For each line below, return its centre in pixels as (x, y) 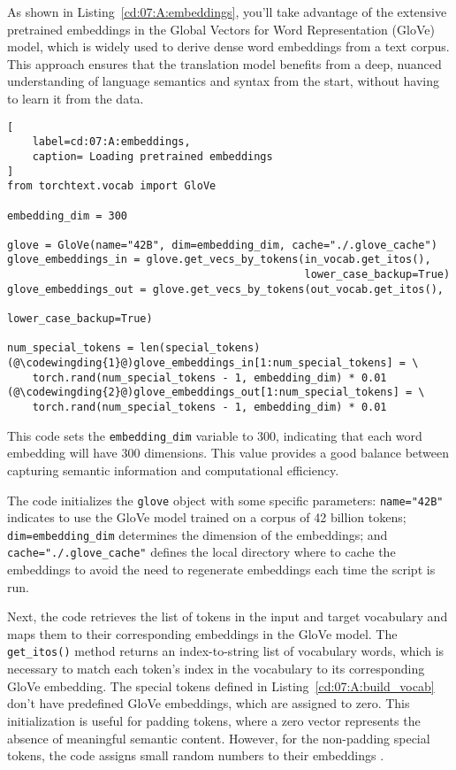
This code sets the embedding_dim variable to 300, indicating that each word (215, 435)
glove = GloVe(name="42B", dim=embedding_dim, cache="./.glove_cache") (222, 245)
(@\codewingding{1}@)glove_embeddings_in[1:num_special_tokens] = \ (213, 363)
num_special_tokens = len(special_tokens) (134, 348)
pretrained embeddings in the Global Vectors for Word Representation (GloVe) (221, 29)
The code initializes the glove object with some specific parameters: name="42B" (225, 500)
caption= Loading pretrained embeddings (152, 156)
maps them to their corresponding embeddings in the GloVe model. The (202, 633)
